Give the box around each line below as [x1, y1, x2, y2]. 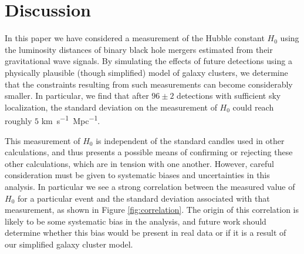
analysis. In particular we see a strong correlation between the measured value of [5, 180, 295, 192]
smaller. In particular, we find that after [5, 89, 149, 102]
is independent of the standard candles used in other [96, 134, 285, 146]
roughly [5, 114, 32, 126]
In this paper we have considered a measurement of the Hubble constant [5, 32, 265, 44]
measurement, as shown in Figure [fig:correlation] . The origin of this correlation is [5, 203, 299, 216]
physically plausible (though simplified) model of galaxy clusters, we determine [5, 66, 288, 78]
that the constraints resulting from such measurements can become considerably [5, 78, 293, 90]
